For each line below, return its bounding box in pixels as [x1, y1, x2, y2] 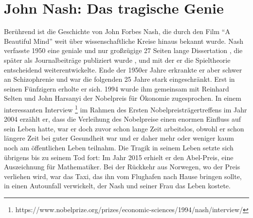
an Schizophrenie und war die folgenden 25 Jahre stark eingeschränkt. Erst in [4, 74, 235, 84]
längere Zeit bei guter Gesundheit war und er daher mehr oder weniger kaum [4, 133, 234, 143]
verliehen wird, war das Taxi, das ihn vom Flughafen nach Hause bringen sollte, [4, 171, 242, 181]
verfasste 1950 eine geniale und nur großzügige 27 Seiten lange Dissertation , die [4, 45, 243, 55]
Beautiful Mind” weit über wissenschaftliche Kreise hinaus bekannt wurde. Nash [4, 36, 243, 46]
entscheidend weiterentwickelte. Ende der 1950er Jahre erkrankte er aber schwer [4, 64, 242, 74]
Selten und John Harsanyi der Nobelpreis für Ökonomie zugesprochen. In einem [4, 93, 241, 103]
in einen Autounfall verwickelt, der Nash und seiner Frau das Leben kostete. [4, 181, 231, 191]
